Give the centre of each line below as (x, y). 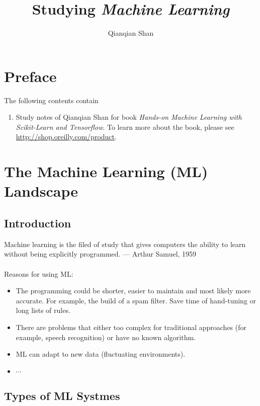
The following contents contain (51, 100)
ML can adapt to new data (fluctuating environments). (101, 354)
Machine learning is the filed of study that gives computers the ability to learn (125, 244)
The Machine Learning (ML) (106, 171)
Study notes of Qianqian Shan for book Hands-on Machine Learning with (129, 117)
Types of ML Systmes (62, 396)
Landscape (41, 191)
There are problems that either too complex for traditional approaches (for (131, 327)
